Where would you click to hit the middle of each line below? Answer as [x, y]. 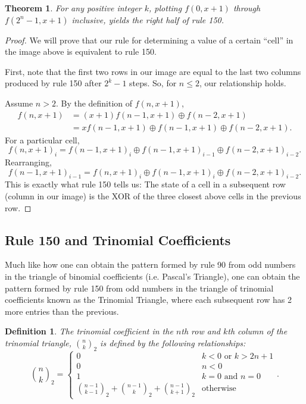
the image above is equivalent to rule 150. [81, 51]
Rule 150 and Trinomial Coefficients [118, 239]
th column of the [257, 331]
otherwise [219, 389]
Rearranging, [28, 162]
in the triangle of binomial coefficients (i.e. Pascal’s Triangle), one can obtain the [152, 276]
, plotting [166, 8]
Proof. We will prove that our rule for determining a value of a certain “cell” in [149, 40]
